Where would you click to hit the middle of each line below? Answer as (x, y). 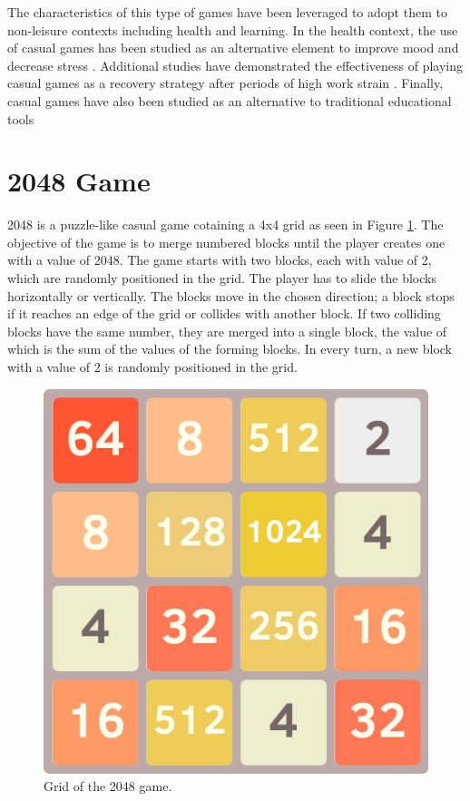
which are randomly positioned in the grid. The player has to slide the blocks (222, 278)
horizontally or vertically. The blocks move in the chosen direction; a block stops (231, 295)
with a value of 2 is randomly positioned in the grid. (152, 367)
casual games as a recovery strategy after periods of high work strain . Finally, (225, 83)
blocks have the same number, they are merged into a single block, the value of (227, 331)
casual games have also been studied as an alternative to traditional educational (230, 100)
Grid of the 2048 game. (108, 786)
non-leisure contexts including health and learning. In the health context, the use (233, 29)
